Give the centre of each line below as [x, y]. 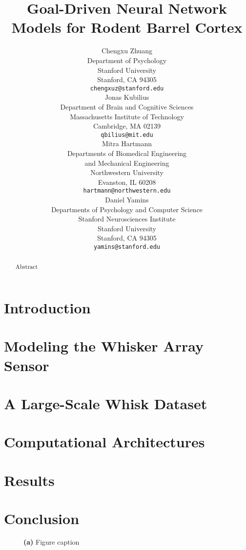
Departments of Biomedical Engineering [127, 153]
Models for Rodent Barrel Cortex [127, 27]
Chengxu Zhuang [127, 51]
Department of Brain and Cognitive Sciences [127, 106]
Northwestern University [127, 172]
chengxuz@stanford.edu [127, 88]
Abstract [27, 267]
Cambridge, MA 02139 [127, 126]
